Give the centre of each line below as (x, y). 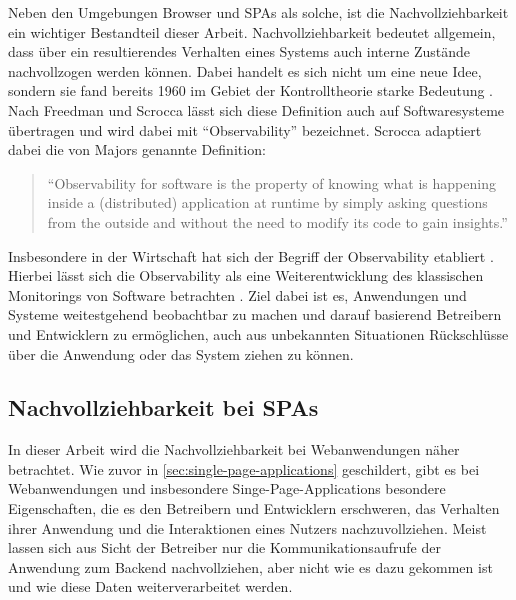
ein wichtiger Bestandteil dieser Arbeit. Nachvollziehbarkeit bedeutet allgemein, (252, 31)
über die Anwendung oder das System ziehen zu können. (181, 353)
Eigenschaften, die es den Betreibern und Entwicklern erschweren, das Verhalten (254, 508)
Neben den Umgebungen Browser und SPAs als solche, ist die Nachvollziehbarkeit (258, 12)
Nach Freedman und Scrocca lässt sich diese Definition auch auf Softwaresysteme (256, 109)
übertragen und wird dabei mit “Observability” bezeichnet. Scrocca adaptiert (245, 129)
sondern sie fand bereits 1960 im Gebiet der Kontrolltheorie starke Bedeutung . (251, 90)
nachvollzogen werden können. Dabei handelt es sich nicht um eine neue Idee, (245, 70)
